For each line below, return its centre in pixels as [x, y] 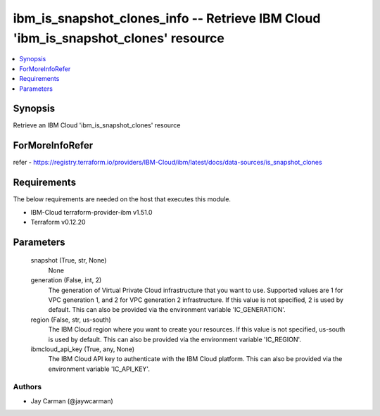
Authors [27, 387]
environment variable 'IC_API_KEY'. [99, 369]
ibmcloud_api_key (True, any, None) [83, 349]
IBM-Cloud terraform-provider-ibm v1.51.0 [91, 212]
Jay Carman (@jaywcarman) [72, 401]
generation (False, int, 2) [66, 280]
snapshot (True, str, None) [69, 260]
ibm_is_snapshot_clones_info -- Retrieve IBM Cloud [167, 18]
